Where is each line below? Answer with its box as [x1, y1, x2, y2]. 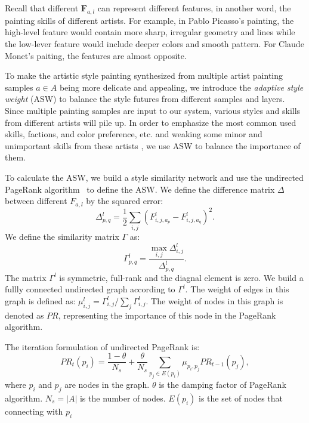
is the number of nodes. [79, 391, 166, 404]
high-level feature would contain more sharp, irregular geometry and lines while [5, 26, 295, 38]
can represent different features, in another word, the [97, 2, 291, 14]
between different [5, 194, 67, 207]
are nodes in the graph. [64, 378, 150, 390]
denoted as [5, 308, 44, 321]
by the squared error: [86, 194, 163, 207]
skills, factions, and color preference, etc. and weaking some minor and [5, 128, 262, 140]
